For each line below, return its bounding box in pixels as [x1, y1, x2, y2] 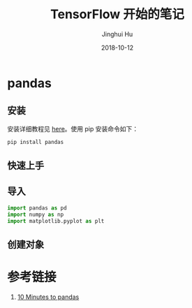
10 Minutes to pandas [17, 293, 80, 301]
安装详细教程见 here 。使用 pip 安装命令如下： [7, 124, 138, 133]
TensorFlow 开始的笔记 [50, 6, 185, 22]
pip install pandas [7, 138, 64, 145]
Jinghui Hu [101, 29, 133, 38]
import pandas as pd [7, 204, 68, 212]
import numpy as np [7, 211, 64, 218]
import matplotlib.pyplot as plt [7, 217, 105, 224]
